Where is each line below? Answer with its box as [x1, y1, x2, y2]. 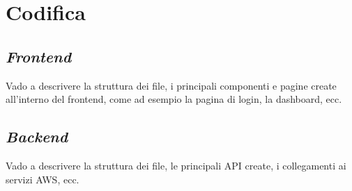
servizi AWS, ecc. [6, 172, 79, 186]
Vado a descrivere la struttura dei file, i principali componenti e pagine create [6, 78, 337, 92]
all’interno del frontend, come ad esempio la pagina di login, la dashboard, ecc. [6, 92, 342, 106]
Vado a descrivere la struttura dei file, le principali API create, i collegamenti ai [6, 158, 346, 172]
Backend [6, 126, 68, 147]
